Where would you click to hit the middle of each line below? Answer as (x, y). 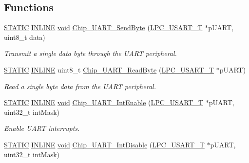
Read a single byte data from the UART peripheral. (80, 86)
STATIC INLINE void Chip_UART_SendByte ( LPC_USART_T (103, 27)
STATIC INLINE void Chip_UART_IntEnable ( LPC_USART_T (104, 102)
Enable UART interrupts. (42, 128)
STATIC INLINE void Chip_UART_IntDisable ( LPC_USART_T (104, 144)
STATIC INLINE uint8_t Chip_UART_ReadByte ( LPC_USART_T (109, 69)
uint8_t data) (25, 37)
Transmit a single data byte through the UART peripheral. (90, 53)
